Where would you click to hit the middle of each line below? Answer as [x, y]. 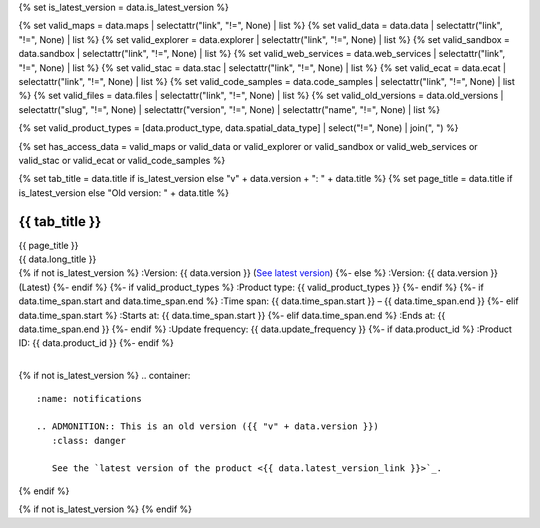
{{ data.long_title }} [57, 259]
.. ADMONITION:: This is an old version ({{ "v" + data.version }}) [207, 426]
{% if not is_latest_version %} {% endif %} [105, 509]
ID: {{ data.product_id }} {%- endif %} [96, 343]
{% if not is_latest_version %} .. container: [104, 376]
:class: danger [89, 440]
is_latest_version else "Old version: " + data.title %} [124, 192]
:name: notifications [89, 398]
